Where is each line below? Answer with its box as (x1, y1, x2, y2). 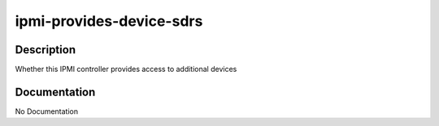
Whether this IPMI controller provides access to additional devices (15, 65, 237, 74)
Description (15, 43, 76, 57)
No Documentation (15, 106, 79, 116)
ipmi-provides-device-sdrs (15, 12, 203, 30)
